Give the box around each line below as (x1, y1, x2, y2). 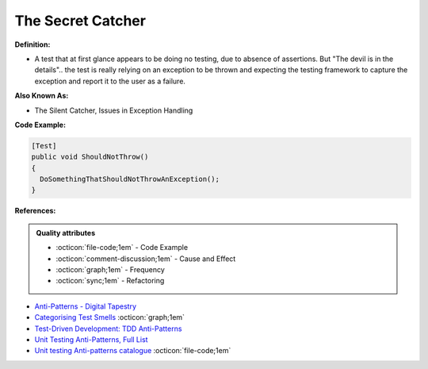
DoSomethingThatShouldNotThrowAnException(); (40, 175, 220, 184)
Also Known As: (14, 91, 69, 101)
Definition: (14, 40, 51, 49)
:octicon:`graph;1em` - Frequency (55, 264, 166, 274)
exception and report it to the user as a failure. (34, 76, 186, 86)
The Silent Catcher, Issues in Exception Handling (34, 106, 193, 115)
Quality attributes (36, 228, 95, 237)
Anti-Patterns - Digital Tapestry (34, 302, 137, 311)
